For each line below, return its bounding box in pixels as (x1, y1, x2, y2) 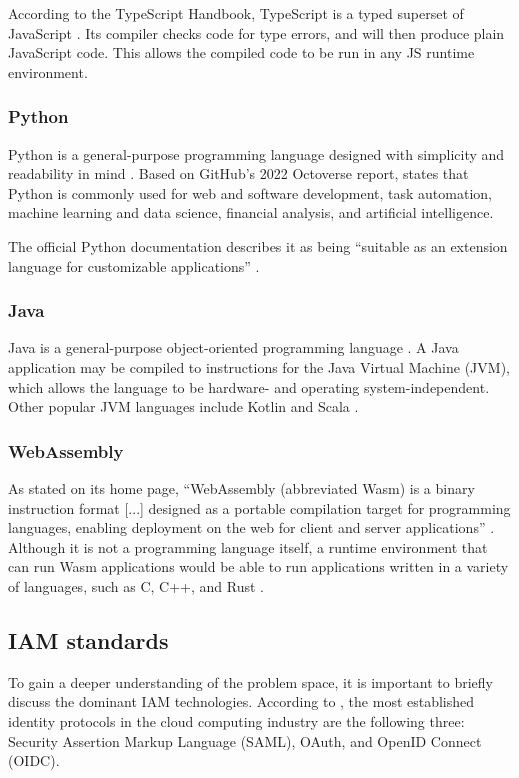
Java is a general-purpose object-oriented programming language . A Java (8, 337, 459, 358)
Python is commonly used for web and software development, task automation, (8, 182, 492, 203)
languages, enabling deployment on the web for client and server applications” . (8, 517, 495, 538)
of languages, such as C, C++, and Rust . (8, 575, 265, 596)
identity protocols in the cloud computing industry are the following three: (8, 710, 465, 731)
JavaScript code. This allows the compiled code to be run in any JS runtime (8, 42, 475, 63)
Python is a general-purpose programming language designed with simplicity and (8, 143, 505, 164)
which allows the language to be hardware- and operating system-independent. (8, 376, 490, 397)
